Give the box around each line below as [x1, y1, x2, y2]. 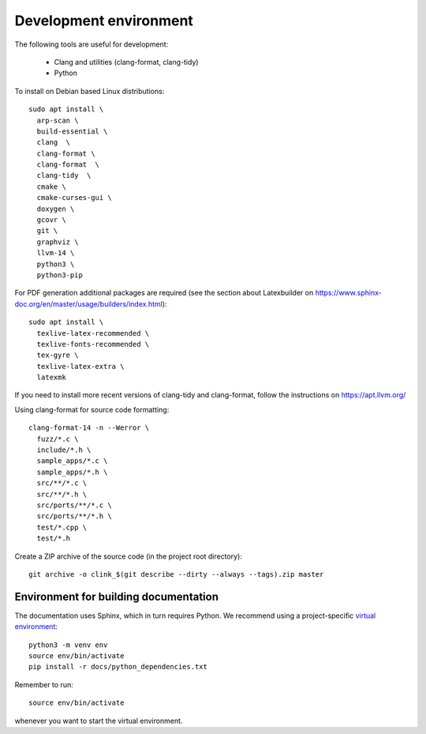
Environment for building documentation [14, 589, 219, 604]
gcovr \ [36, 216, 66, 224]
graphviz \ [36, 237, 79, 247]
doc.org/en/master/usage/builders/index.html [14, 299, 163, 308]
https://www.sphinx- [315, 288, 382, 298]
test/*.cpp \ [36, 522, 88, 532]
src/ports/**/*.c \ [36, 501, 112, 510]
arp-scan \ [36, 115, 79, 125]
